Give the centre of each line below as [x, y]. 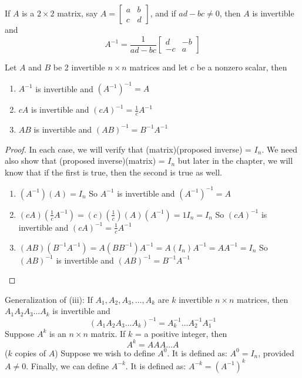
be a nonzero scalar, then [242, 67]
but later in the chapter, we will [235, 161]
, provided [276, 352]
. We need [280, 149]
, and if [163, 13]
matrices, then [263, 299]
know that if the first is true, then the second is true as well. [113, 172]
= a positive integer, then [181, 333]
